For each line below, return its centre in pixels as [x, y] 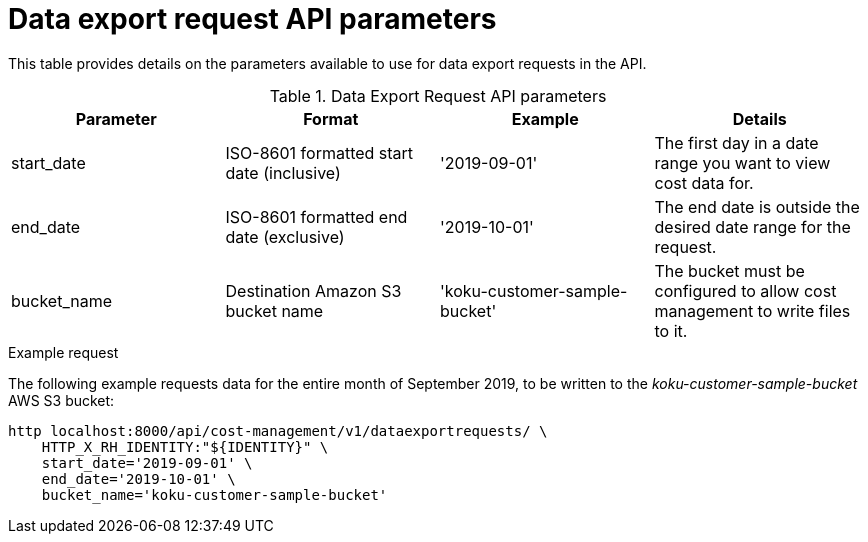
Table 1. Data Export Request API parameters [438, 95]
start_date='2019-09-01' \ [147, 462]
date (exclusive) [285, 236]
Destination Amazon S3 [313, 290]
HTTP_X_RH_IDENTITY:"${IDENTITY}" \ [185, 446]
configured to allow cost [745, 290]
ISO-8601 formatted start [319, 152]
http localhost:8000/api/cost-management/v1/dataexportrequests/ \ [278, 430]
